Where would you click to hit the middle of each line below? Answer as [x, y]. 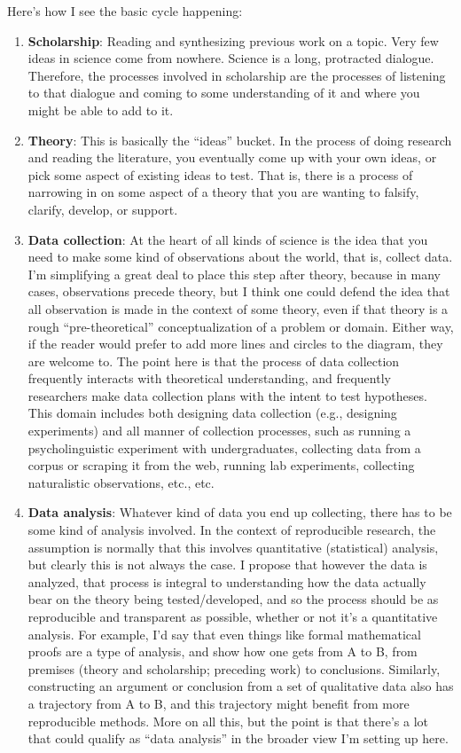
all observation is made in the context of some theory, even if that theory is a [238, 308]
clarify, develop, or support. [103, 209]
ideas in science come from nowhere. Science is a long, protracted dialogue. [231, 58]
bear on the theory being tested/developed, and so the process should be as [233, 599]
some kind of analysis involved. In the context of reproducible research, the [232, 530]
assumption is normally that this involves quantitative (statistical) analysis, [233, 547]
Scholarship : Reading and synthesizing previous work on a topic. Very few [233, 40]
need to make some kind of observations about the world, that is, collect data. [240, 257]
